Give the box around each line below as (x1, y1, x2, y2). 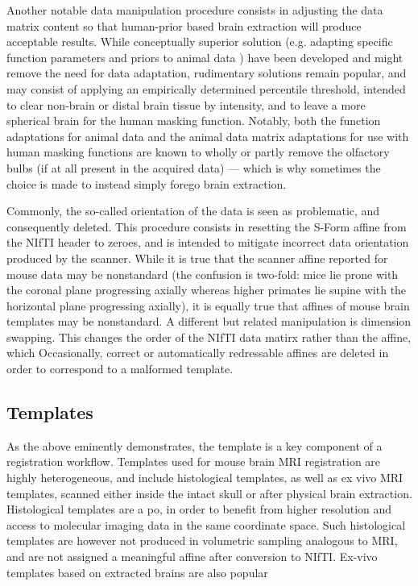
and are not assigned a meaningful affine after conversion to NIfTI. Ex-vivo (6, 548, 378, 565)
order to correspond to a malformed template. (6, 360, 234, 377)
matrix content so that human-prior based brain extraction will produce (6, 17, 362, 34)
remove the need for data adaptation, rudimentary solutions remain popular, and (6, 64, 407, 81)
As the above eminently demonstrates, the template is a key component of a (6, 437, 383, 454)
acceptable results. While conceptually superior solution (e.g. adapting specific (6, 33, 393, 50)
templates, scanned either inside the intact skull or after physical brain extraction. (6, 484, 412, 501)
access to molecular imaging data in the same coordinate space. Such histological (6, 516, 406, 533)
